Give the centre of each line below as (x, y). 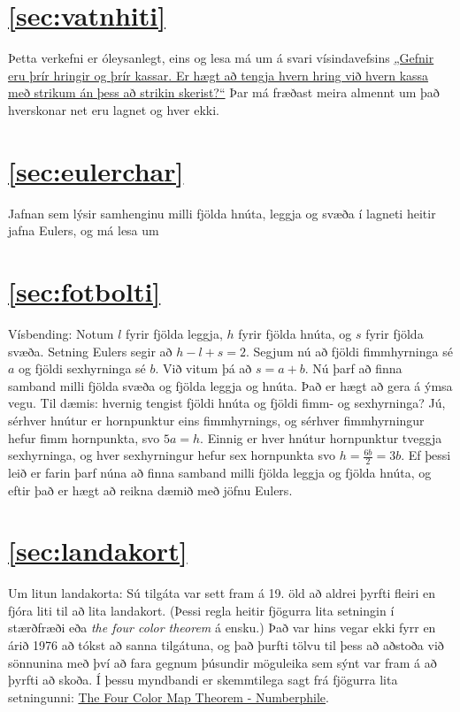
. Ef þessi (426, 455)
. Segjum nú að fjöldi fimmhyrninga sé (349, 351)
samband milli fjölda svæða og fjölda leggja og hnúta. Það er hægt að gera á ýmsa (230, 385)
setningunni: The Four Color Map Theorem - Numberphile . (169, 697)
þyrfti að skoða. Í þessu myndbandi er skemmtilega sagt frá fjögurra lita (203, 680)
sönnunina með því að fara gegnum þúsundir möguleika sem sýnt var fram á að (222, 662)
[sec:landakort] (98, 551)
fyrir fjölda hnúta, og (295, 333)
